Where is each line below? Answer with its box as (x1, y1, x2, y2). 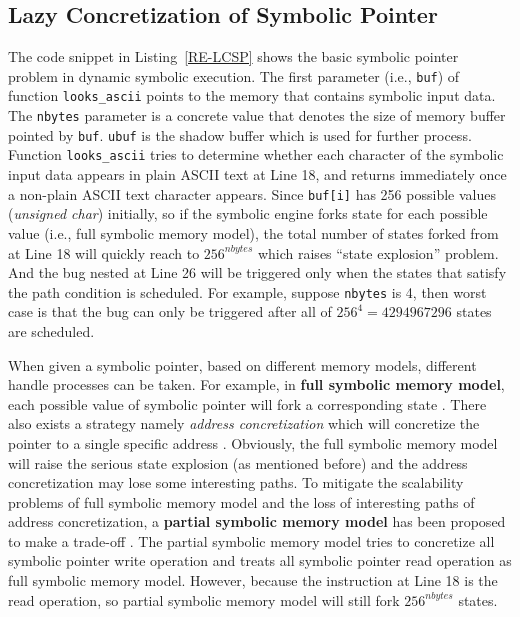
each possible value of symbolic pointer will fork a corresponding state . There (8, 393, 487, 414)
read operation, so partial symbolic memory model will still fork (8, 589, 400, 610)
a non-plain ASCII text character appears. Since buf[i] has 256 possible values (8, 183, 496, 204)
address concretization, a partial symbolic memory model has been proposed (8, 511, 506, 532)
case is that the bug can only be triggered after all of (8, 301, 332, 322)
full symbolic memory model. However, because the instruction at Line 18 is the (8, 570, 498, 591)
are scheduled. (8, 320, 95, 341)
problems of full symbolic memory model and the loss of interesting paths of (8, 491, 475, 512)
